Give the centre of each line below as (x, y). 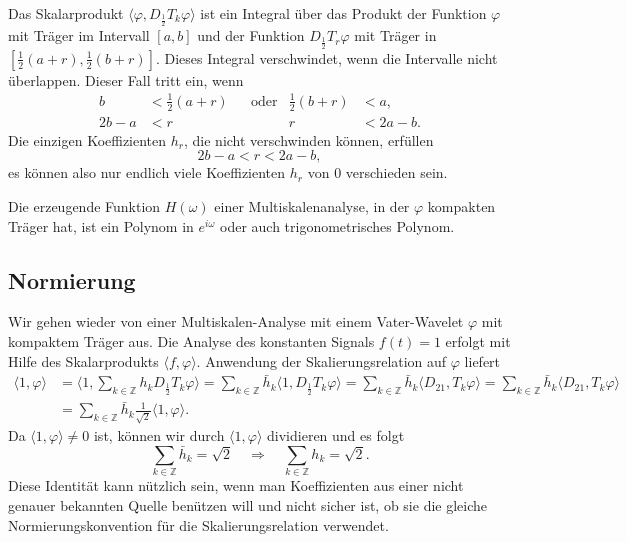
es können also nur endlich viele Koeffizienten (147, 172)
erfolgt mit (478, 341)
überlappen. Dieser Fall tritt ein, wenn (126, 79)
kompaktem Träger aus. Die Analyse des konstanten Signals (191, 341)
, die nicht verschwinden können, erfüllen (309, 139)
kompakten (461, 206)
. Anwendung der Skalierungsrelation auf (321, 360)
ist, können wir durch (159, 435)
